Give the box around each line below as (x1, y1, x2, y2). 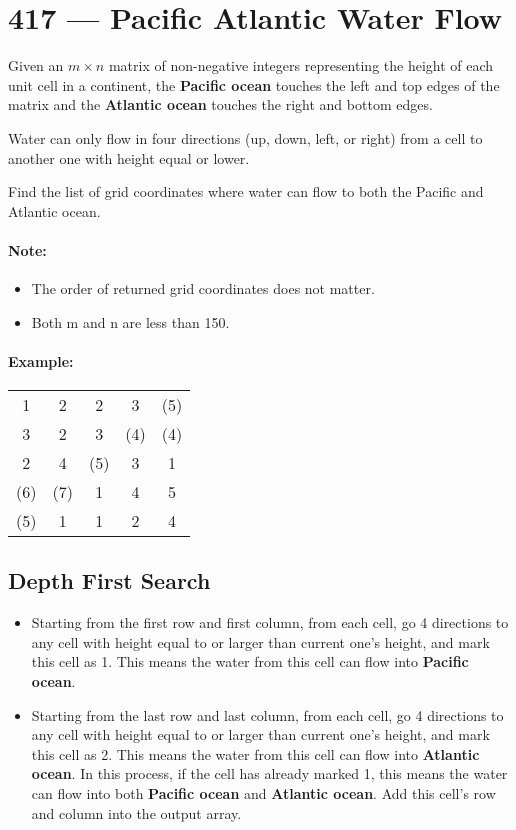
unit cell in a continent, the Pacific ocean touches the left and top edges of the (8, 74, 500, 95)
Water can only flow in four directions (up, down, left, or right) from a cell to (8, 127, 483, 148)
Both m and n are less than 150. (31, 311, 230, 332)
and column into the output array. (31, 802, 242, 823)
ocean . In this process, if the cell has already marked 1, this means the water (31, 763, 508, 784)
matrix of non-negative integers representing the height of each (108, 55, 494, 76)
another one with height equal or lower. (8, 147, 250, 168)
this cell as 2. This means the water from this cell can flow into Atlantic (31, 743, 480, 764)
